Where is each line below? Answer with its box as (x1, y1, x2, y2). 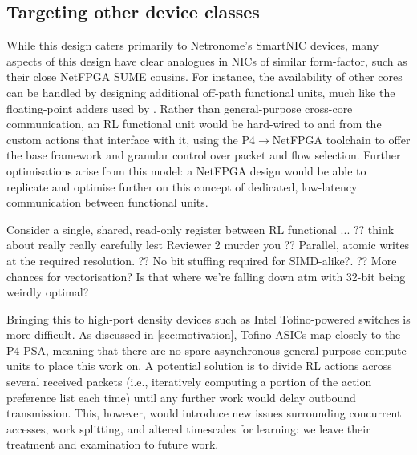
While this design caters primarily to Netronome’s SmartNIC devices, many (6, 37, 379, 54)
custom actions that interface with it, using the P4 (6, 131, 256, 147)
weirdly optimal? (6, 284, 89, 300)
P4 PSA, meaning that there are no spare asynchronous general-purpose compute (6, 341, 407, 358)
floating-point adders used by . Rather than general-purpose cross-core (6, 99, 353, 116)
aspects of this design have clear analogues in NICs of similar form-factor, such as (6, 52, 407, 69)
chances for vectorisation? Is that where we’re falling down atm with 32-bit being (6, 268, 406, 284)
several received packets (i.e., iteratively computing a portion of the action (6, 373, 372, 390)
